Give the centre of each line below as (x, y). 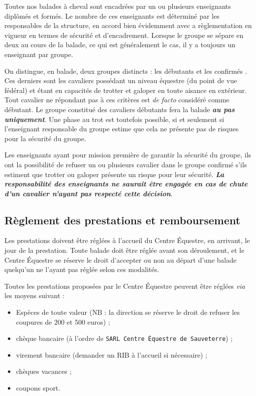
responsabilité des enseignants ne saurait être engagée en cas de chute (126, 184)
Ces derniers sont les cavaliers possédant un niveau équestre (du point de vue (121, 80)
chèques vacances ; (44, 371)
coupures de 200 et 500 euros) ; (63, 321)
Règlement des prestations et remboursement (123, 220)
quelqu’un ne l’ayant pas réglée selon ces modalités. (82, 269)
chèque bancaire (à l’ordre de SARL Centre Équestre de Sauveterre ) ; (124, 338)
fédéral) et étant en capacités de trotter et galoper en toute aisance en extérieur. (126, 90)
